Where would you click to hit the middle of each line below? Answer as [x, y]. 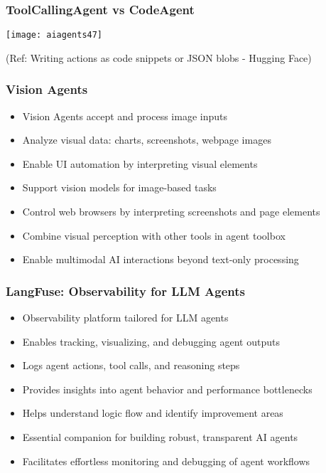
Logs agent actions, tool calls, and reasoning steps [131, 365]
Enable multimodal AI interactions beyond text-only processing [161, 259]
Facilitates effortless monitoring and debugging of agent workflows [166, 461]
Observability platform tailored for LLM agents [125, 318]
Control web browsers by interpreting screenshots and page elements [171, 212]
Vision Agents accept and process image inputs [125, 116]
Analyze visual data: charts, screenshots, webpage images [147, 140]
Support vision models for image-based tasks [119, 187]
